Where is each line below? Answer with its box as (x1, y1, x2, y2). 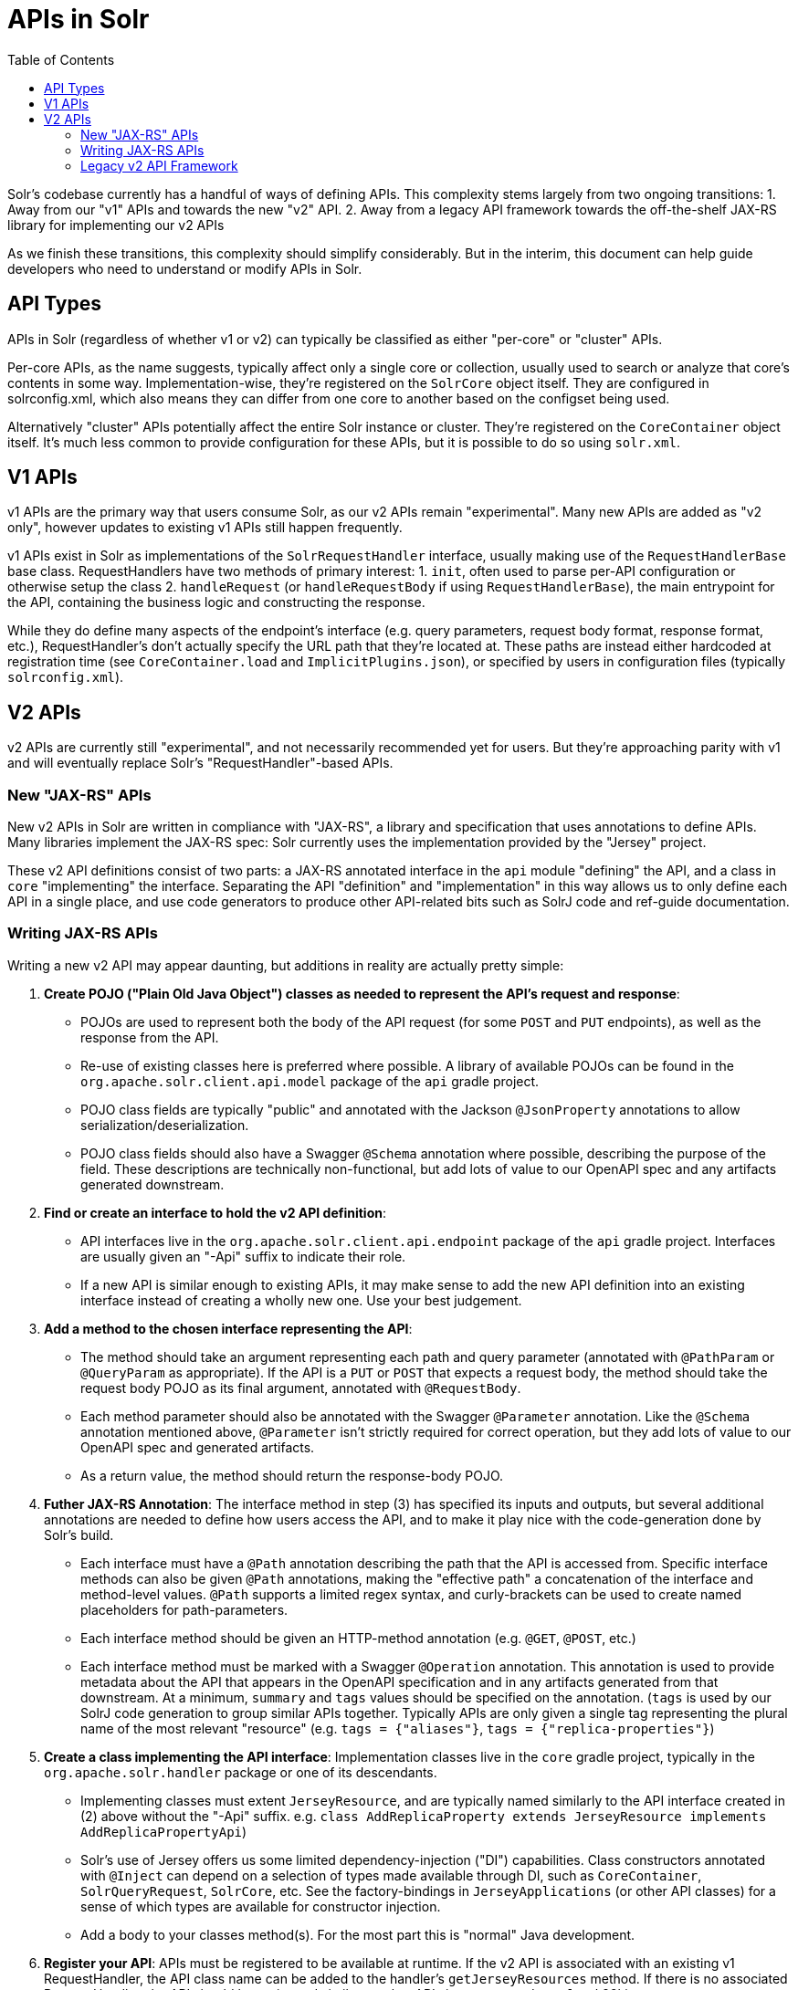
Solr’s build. (44, 1526, 114, 1543)
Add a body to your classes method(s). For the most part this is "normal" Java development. (80, 1926, 635, 1943)
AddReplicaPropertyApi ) (80, 1823, 247, 1839)
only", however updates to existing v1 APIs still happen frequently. (7, 519, 403, 536)
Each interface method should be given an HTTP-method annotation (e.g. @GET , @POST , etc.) (80, 1629, 636, 1646)
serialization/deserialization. (80, 1116, 249, 1133)
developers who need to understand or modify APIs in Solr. (7, 260, 362, 277)
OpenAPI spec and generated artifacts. (80, 1439, 315, 1455)
